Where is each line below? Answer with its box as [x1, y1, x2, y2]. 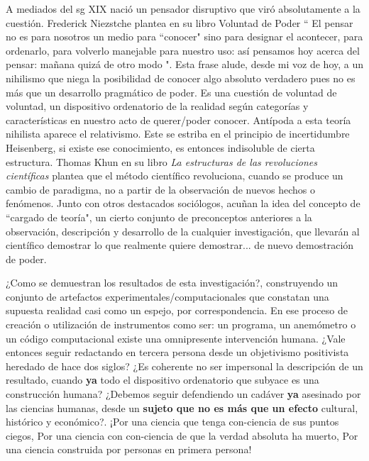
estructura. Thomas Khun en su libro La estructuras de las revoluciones [6, 154, 318, 169]
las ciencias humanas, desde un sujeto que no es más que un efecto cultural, [6, 400, 358, 415]
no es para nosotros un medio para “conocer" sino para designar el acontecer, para [6, 29, 363, 44]
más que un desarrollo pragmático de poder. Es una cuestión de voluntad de [6, 84, 337, 99]
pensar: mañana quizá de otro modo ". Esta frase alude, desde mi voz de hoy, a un [6, 57, 364, 72]
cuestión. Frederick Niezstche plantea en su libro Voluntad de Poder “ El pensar [6, 15, 353, 30]
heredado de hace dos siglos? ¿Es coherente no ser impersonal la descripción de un [6, 358, 363, 373]
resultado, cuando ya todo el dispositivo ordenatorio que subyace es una [6, 372, 319, 387]
